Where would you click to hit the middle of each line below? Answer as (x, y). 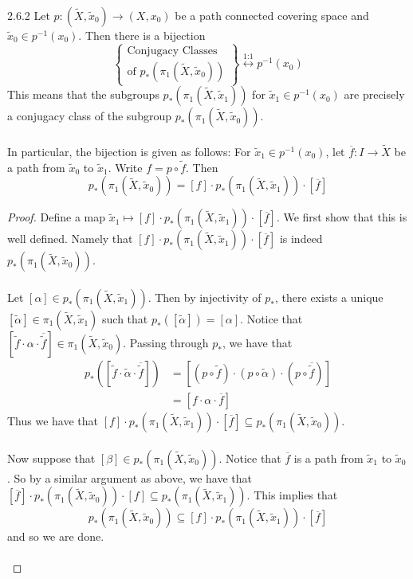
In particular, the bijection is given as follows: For (129, 151)
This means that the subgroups (83, 94)
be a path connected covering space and (272, 15)
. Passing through (166, 342)
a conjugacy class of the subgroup (89, 116)
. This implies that (292, 495)
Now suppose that (51, 458)
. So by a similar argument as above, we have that (130, 477)
